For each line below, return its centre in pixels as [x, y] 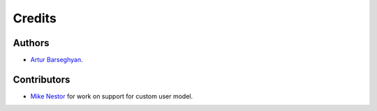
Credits [35, 18]
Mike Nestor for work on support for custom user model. [112, 96]
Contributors [42, 79]
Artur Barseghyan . [57, 60]
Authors [31, 43]
